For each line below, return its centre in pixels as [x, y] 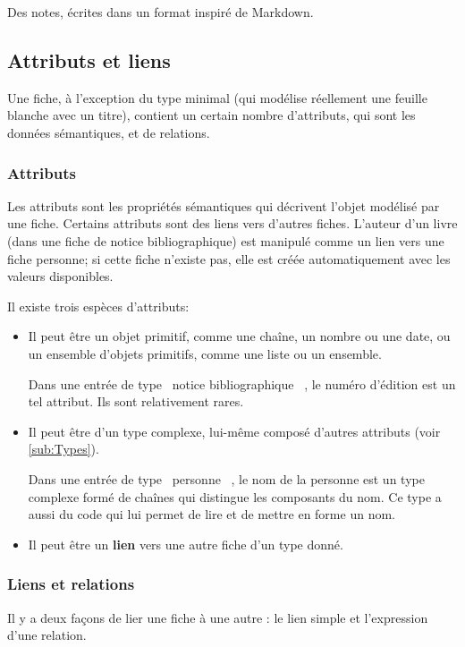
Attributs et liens [89, 60]
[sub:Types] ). [63, 449]
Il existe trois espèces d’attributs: [98, 306]
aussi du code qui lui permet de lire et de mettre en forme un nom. [211, 514]
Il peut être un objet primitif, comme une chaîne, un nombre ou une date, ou [239, 336]
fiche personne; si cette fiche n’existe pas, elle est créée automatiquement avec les [229, 258]
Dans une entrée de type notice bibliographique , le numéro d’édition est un [242, 383]
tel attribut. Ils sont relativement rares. [136, 401]
